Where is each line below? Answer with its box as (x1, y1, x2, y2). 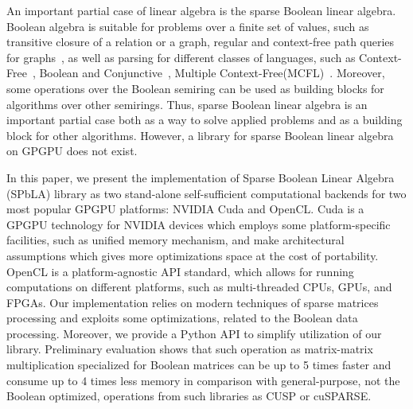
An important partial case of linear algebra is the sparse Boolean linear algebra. (6, 2, 396, 18)
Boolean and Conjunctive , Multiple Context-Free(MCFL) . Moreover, (39, 64, 385, 81)
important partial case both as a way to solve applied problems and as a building (6, 111, 403, 128)
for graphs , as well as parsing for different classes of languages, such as (6, 49, 356, 65)
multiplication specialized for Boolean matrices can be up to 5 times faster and (6, 356, 392, 373)
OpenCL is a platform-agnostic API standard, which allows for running (6, 263, 354, 279)
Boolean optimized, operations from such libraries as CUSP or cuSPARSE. (6, 388, 372, 404)
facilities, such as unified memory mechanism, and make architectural (6, 232, 345, 248)
